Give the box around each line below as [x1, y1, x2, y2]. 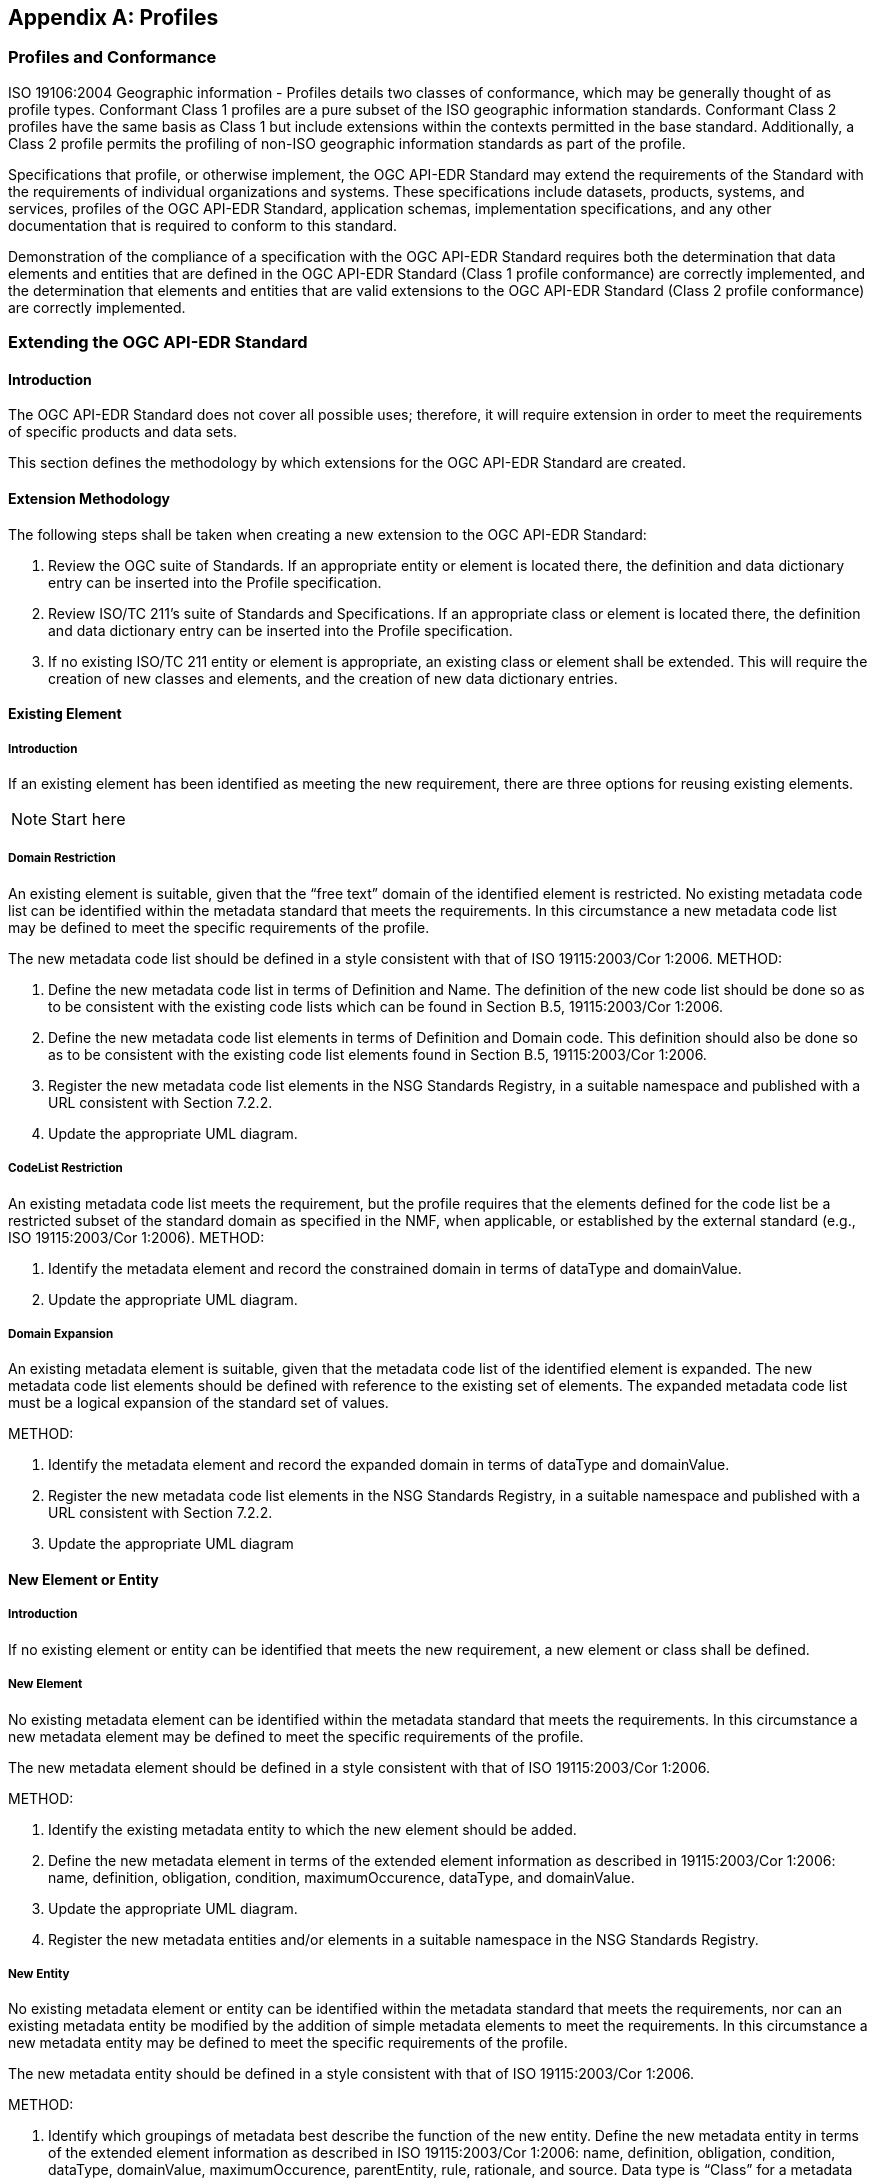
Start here [51, 809, 126, 829]
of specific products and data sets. [8, 423, 238, 441]
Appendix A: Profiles [8, 5, 219, 30]
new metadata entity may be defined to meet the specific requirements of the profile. [8, 2034, 568, 2052]
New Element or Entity [8, 1570, 159, 1588]
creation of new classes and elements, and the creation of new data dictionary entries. [48, 669, 618, 687]
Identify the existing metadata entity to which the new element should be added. [48, 1820, 577, 1838]
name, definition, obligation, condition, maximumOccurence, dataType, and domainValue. [48, 1868, 635, 1886]
